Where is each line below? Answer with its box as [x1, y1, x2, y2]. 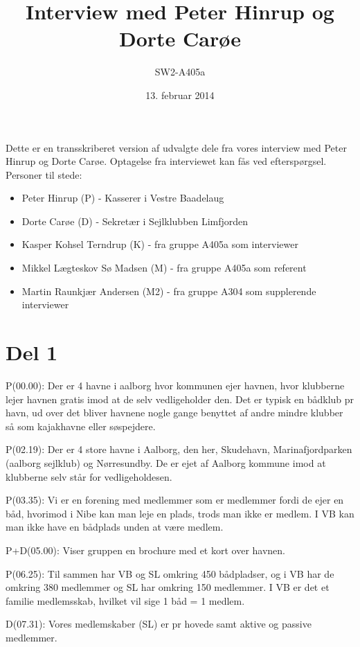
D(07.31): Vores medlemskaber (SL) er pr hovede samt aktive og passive [6, 617, 312, 631]
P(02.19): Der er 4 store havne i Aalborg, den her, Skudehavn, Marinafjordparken [6, 442, 352, 457]
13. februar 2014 [145, 87, 215, 102]
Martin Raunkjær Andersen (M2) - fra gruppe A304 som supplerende [21, 283, 316, 298]
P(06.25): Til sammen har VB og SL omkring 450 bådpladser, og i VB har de [6, 566, 334, 580]
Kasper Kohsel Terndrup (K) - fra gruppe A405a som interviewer [21, 237, 298, 251]
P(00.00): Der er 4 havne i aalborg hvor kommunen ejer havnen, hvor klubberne [6, 378, 345, 392]
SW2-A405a [154, 64, 206, 79]
